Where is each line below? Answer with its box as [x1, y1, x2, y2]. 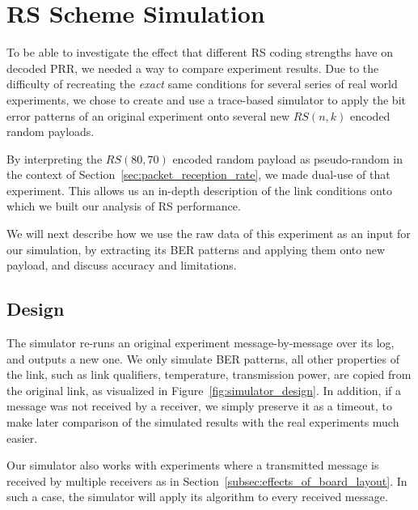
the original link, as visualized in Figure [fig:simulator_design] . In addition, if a [6, 381, 401, 398]
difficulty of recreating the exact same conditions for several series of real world [6, 75, 398, 92]
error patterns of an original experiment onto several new [6, 107, 290, 124]
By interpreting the [6, 150, 103, 167]
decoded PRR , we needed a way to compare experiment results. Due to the [6, 59, 379, 76]
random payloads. [6, 123, 95, 140]
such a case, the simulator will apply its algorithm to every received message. [6, 488, 388, 505]
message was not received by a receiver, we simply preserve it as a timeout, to [6, 397, 392, 414]
